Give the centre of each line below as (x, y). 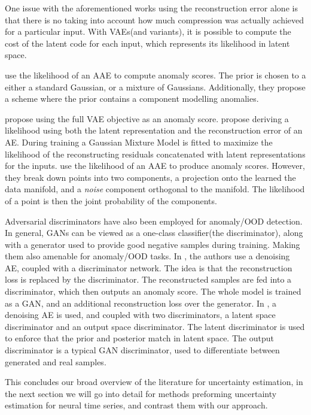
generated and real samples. (56, 361)
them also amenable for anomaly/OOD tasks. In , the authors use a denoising (147, 256)
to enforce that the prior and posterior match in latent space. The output (139, 338)
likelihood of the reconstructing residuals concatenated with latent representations (155, 154)
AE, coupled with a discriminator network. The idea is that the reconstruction (149, 267)
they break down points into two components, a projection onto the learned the (150, 177)
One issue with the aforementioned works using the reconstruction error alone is (151, 8)
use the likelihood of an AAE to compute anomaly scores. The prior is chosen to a (155, 75)
